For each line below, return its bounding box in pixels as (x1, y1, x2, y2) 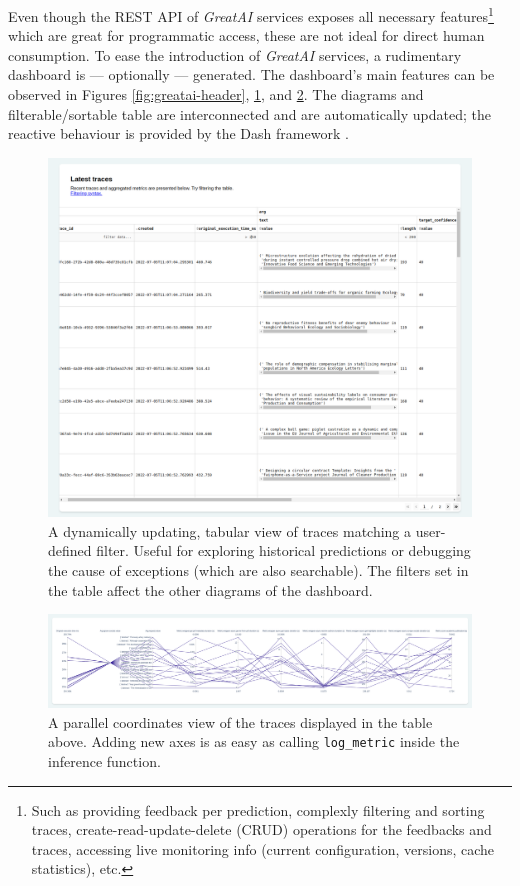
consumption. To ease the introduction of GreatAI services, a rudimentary (8, 44, 462, 65)
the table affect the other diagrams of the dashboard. (48, 579, 373, 600)
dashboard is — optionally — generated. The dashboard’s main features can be (8, 64, 495, 85)
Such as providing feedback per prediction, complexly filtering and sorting (31, 799, 485, 820)
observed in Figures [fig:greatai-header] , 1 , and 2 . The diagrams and (8, 84, 424, 105)
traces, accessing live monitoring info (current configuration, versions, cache (31, 838, 495, 859)
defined (48, 540, 92, 561)
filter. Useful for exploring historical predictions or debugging (96, 540, 471, 561)
